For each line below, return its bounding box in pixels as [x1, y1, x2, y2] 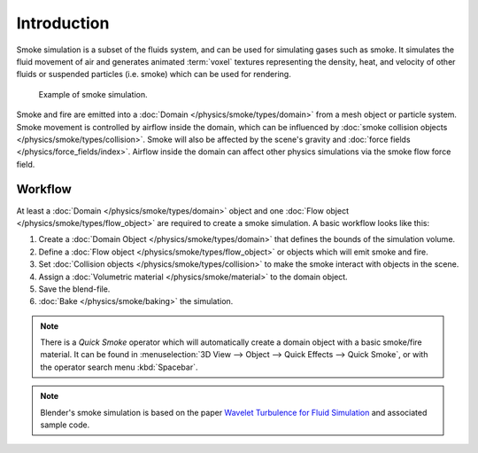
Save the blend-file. [38, 284, 111, 294]
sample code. [40, 419, 90, 430]
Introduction [16, 13, 110, 33]
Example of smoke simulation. [38, 89, 148, 99]
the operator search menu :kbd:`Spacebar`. [40, 362, 198, 372]
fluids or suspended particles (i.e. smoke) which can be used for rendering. [16, 69, 291, 80]
